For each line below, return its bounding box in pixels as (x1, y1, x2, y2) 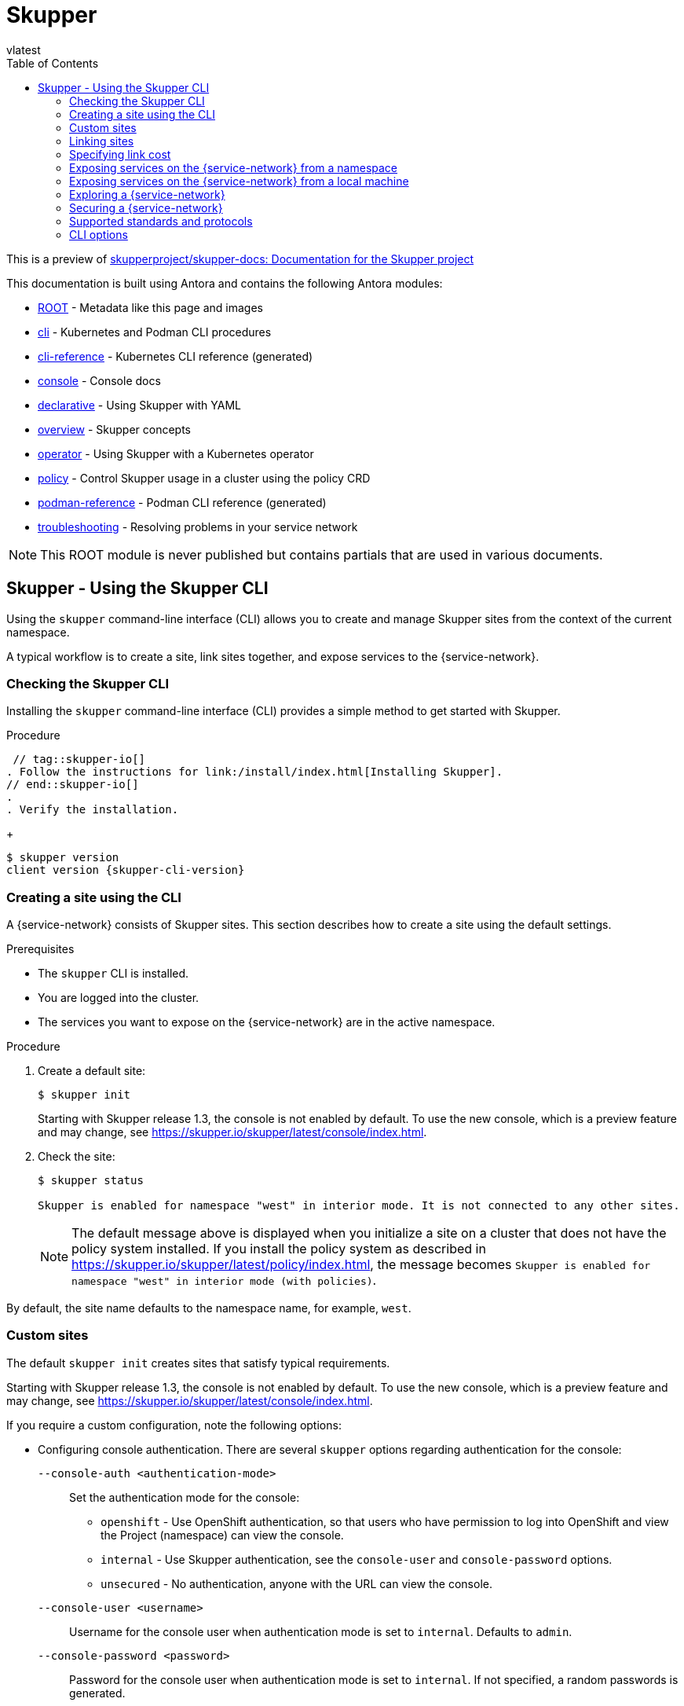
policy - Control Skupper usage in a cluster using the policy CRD (38, 471, 371, 485)
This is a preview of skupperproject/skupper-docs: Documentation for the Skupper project (6, 251, 474, 266)
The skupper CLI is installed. (38, 967, 189, 981)
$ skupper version (6, 851, 119, 864)
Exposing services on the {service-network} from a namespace (69, 160, 398, 174)
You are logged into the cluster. (38, 991, 199, 1005)
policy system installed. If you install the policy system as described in (71, 1241, 486, 1257)
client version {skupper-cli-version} (6, 864, 245, 877)
